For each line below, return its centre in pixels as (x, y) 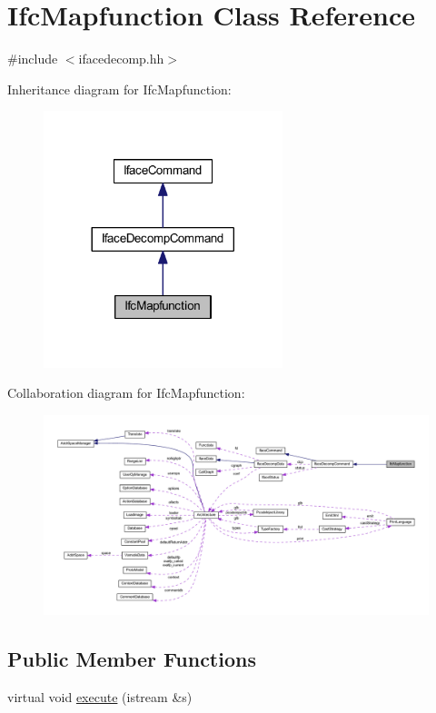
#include (33, 59)
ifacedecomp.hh (121, 59)
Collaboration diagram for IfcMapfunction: (126, 393)
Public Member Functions (132, 659)
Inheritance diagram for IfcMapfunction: (119, 89)
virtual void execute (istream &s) (100, 697)
